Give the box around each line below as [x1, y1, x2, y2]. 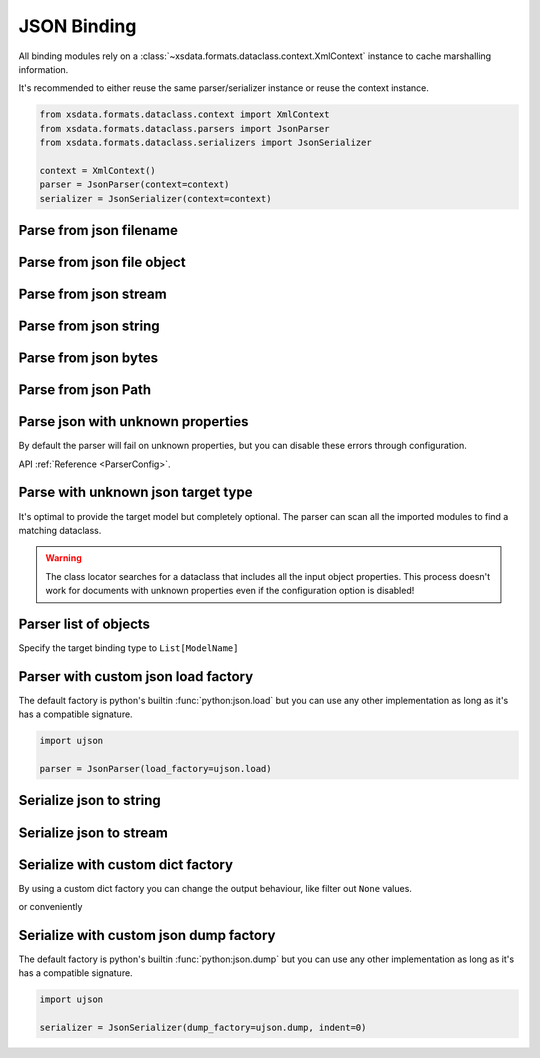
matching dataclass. [18, 524, 102, 536]
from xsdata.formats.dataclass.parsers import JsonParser [39, 123, 330, 134]
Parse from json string [18, 318, 160, 335]
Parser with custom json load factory [18, 668, 254, 685]
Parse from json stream [18, 286, 167, 303]
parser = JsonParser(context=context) [39, 179, 230, 190]
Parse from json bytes [18, 350, 159, 367]
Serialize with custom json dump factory [18, 926, 276, 944]
